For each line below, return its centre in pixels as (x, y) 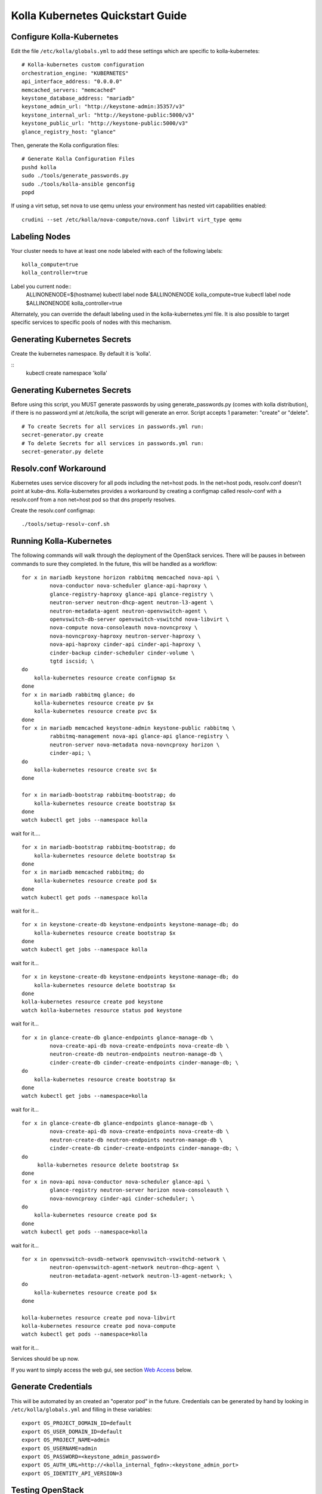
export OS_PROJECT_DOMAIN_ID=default (77, 1423)
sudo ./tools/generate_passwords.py (75, 176)
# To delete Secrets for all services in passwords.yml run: (113, 443)
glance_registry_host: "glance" (69, 132)
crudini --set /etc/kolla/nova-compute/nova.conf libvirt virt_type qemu (132, 219)
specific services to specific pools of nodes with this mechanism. (92, 322)
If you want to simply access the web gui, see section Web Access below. (102, 1370)
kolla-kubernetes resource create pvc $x (95, 711)
